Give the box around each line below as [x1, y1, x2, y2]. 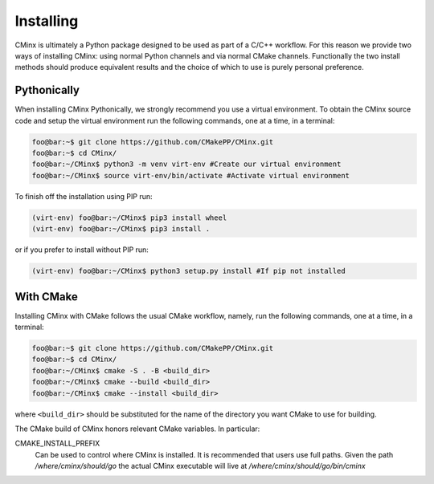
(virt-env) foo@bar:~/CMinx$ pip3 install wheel [31, 213, 227, 222]
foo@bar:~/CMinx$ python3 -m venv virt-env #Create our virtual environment [31, 160, 342, 169]
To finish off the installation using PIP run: [14, 191, 153, 201]
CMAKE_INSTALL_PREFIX [14, 438, 100, 449]
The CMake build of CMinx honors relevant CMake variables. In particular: [14, 424, 260, 433]
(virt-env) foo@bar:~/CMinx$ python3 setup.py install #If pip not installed [31, 266, 346, 276]
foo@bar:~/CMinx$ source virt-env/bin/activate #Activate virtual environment [31, 171, 350, 180]
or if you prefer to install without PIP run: [14, 245, 149, 254]
